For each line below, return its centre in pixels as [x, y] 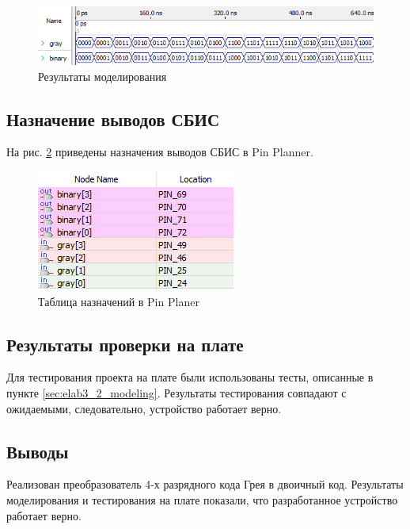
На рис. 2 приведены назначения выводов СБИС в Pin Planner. [160, 152]
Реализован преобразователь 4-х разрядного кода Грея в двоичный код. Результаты [205, 484]
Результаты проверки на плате [125, 344]
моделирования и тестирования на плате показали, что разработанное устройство [202, 499]
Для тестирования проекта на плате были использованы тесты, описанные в [190, 377]
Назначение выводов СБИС [113, 119]
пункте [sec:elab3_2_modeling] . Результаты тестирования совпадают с [177, 393]
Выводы [38, 451]
